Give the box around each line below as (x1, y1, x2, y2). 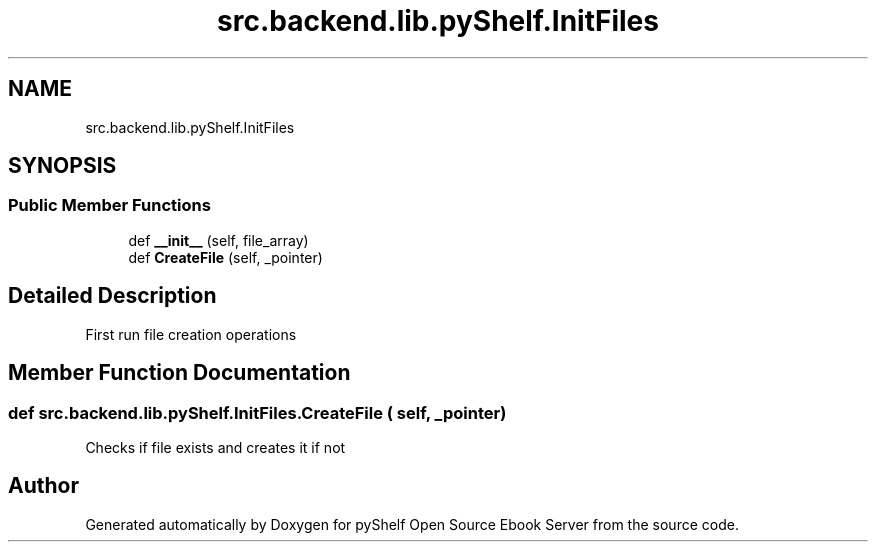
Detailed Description (8, 283, 217, 309)
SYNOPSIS (8, 153, 117, 179)
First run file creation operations (85, 325, 297, 343)
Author (8, 473, 79, 499)
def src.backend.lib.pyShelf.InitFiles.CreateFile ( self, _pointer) (8, 402, 507, 423)
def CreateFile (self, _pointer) (128, 248, 323, 266)
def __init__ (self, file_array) (128, 231, 309, 249)
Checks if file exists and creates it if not (85, 438, 346, 456)
